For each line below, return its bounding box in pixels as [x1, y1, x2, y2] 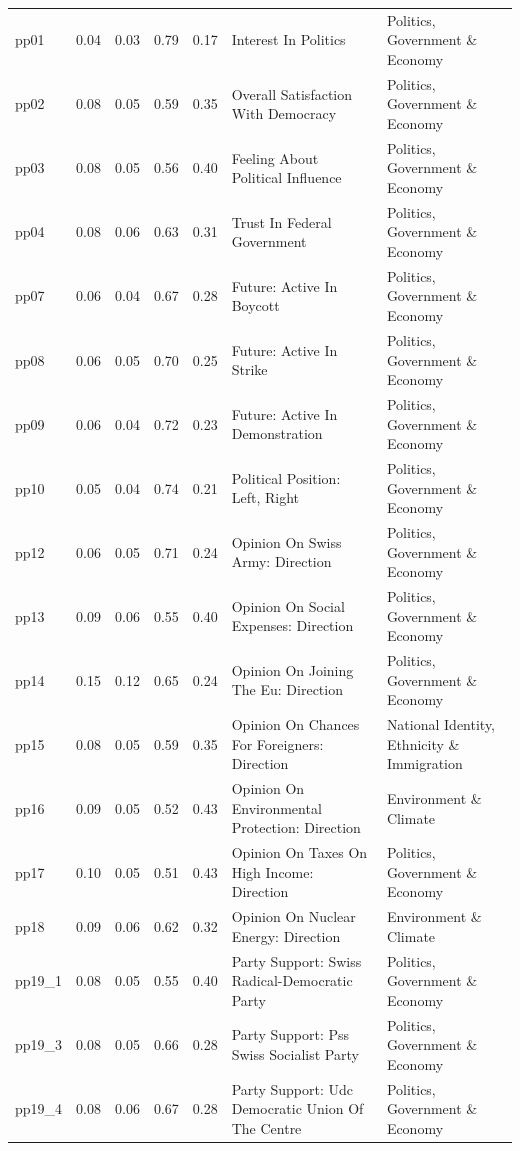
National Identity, [386, 714, 496, 735]
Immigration [386, 753, 463, 774]
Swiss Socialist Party [231, 1044, 359, 1065]
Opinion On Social [231, 595, 345, 616]
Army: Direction [231, 551, 332, 572]
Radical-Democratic [231, 970, 353, 991]
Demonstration [231, 423, 323, 444]
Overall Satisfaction [231, 83, 353, 104]
